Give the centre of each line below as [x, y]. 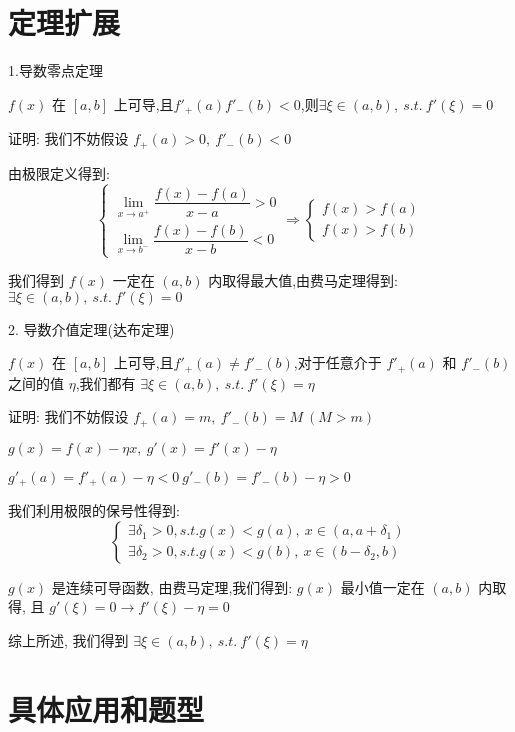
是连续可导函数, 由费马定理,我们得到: [172, 586]
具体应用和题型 [106, 708]
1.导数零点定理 [55, 70]
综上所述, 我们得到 [68, 640]
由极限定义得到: [59, 172]
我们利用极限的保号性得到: [94, 510]
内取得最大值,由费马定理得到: [303, 280]
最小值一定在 [382, 586]
